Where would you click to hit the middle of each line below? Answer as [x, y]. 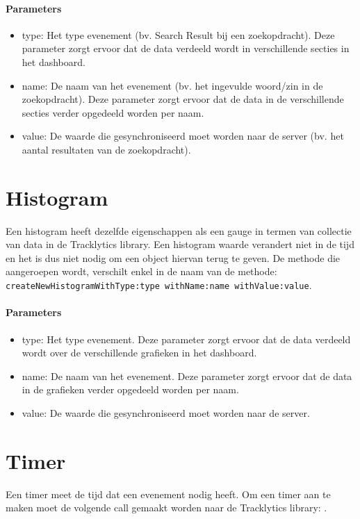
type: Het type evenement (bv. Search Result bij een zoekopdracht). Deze [178, 34]
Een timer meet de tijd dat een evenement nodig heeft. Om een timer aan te [168, 494]
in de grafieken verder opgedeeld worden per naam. [130, 389]
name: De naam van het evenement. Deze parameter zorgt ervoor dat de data [187, 376]
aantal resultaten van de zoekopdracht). [106, 149]
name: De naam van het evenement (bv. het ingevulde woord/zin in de [172, 85]
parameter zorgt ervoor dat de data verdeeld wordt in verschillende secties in [186, 48]
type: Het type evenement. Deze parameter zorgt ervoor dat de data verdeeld [186, 339]
